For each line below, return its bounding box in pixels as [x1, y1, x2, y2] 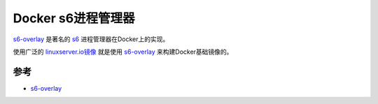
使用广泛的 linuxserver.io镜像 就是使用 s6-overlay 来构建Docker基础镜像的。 [13, 47, 233, 56]
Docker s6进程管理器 [13, 10, 136, 26]
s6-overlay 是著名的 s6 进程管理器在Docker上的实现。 [13, 35, 169, 43]
